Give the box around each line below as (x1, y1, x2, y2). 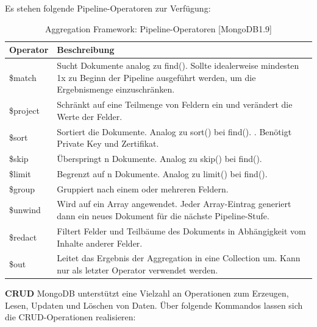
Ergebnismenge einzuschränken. (57, 83, 175, 96)
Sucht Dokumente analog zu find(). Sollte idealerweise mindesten (57, 59, 299, 72)
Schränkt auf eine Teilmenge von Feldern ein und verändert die (57, 98, 293, 111)
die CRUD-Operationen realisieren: (5, 311, 136, 323)
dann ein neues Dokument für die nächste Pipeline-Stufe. (57, 209, 269, 222)
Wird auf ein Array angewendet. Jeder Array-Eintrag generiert (57, 197, 291, 210)
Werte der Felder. (57, 110, 123, 122)
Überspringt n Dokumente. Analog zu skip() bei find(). (57, 152, 262, 164)
